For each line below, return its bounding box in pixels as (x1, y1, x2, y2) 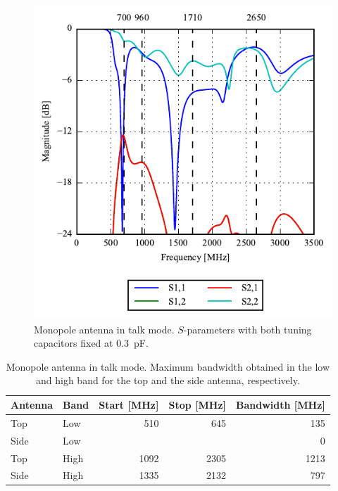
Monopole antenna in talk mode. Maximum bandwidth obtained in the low (6, 359, 330, 374)
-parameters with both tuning (183, 321, 312, 336)
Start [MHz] (99, 397, 159, 412)
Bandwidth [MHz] (236, 397, 325, 412)
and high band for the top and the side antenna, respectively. (36, 373, 300, 388)
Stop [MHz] (168, 397, 227, 412)
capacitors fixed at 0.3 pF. (34, 336, 149, 350)
